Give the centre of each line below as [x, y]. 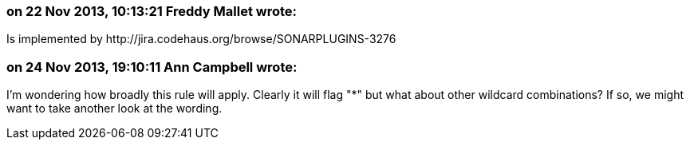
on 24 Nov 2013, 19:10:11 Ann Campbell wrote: [152, 67]
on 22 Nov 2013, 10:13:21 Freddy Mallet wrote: [152, 11]
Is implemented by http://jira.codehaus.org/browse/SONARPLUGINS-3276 [201, 39]
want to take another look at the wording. [114, 109]
